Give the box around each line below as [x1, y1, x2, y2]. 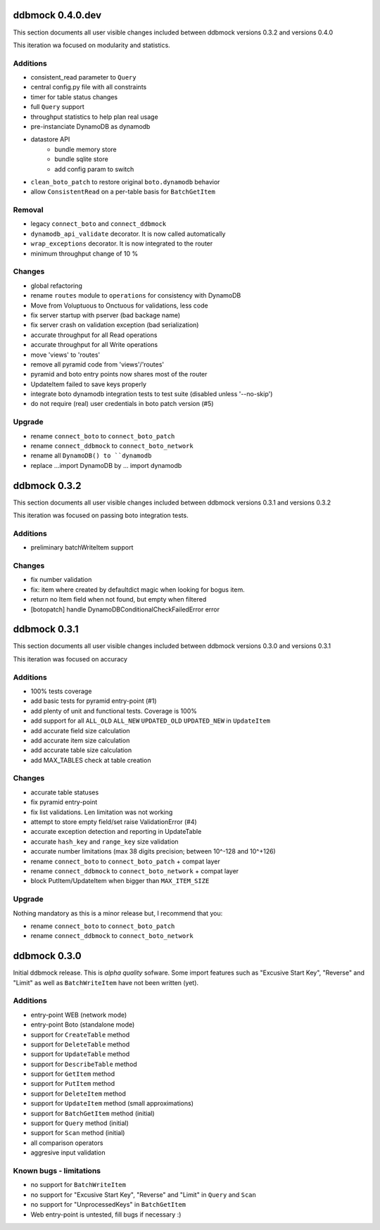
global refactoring [30, 281, 82, 290]
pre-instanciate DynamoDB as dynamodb [30, 122, 151, 130]
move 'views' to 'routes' [30, 350, 101, 359]
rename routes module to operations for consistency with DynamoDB [30, 291, 241, 300]
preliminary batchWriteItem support [30, 543, 134, 552]
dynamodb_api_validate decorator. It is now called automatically [30, 229, 226, 238]
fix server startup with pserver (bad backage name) [30, 310, 181, 319]
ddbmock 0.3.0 [13, 950, 82, 962]
